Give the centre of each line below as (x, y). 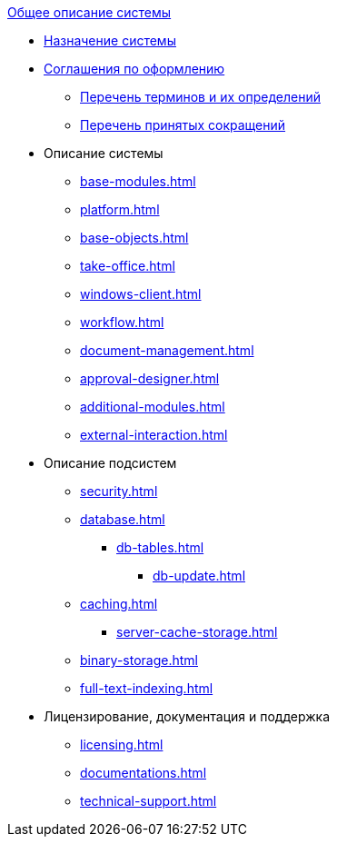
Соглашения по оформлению (134, 69)
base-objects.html (134, 238)
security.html (119, 491)
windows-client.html (141, 294)
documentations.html (144, 773)
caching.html (119, 604)
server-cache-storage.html (197, 632)
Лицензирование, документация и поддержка (187, 716)
